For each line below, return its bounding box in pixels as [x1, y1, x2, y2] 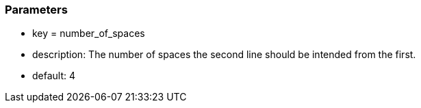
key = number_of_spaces [32, 27, 145, 40]
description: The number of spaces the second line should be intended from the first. [32, 49, 416, 61]
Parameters [5, 3, 68, 16]
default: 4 [32, 70, 76, 82]
